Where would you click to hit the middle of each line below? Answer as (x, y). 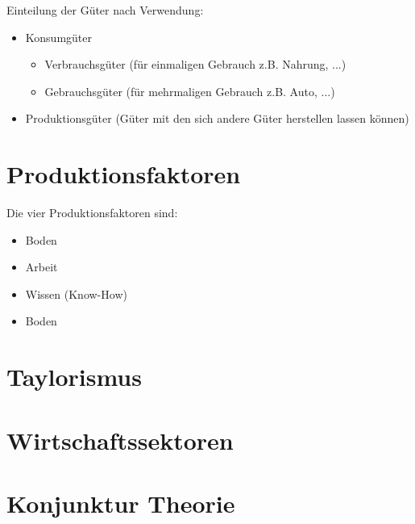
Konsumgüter (58, 37)
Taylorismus (74, 377)
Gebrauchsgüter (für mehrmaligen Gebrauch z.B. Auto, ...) (190, 91)
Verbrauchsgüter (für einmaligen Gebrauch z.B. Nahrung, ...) (195, 64)
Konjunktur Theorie (121, 503)
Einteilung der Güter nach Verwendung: (105, 10)
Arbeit (41, 267)
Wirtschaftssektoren (120, 440)
